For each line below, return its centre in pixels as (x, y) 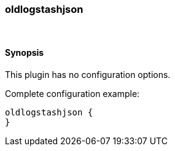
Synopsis (25, 52)
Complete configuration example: (72, 93)
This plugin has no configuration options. (88, 74)
